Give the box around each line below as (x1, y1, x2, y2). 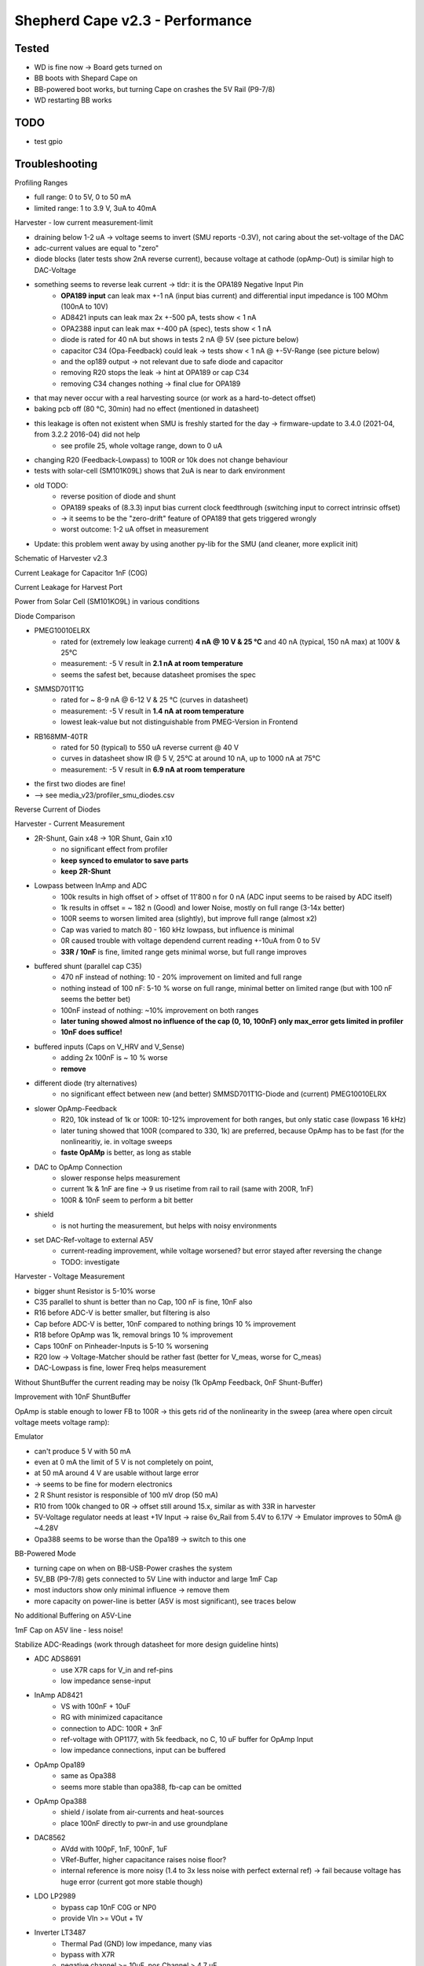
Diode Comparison (14, 611, 75, 620)
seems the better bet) (60, 995, 131, 1004)
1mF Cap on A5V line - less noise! (14, 1625, 123, 1635)
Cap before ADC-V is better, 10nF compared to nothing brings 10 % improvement (34, 1319, 296, 1328)
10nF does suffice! (60, 1027, 122, 1037)
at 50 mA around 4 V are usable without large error (34, 1468, 199, 1478)
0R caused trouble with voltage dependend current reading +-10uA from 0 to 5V (60, 936, 321, 945)
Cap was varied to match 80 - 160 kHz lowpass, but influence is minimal (60, 925, 294, 934)
